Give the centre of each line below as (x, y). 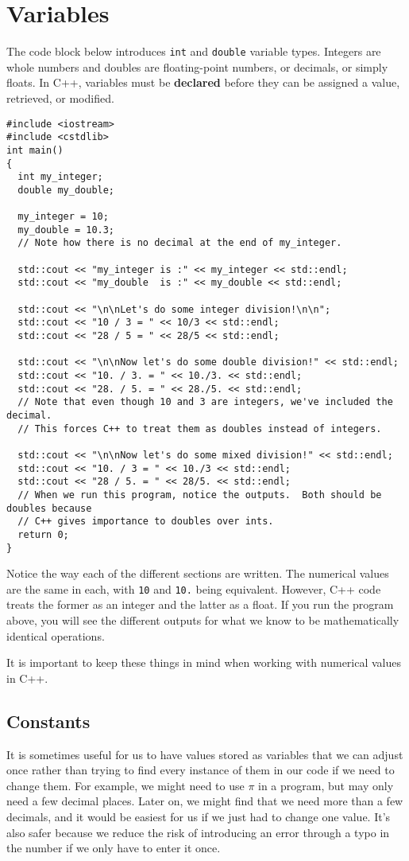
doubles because (49, 508)
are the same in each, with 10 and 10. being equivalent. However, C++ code (194, 588)
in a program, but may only (326, 785)
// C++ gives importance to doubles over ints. (146, 522)
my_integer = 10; (63, 217)
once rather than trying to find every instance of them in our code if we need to (201, 770)
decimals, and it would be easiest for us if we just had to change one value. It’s (199, 817)
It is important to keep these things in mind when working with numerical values (204, 662)
